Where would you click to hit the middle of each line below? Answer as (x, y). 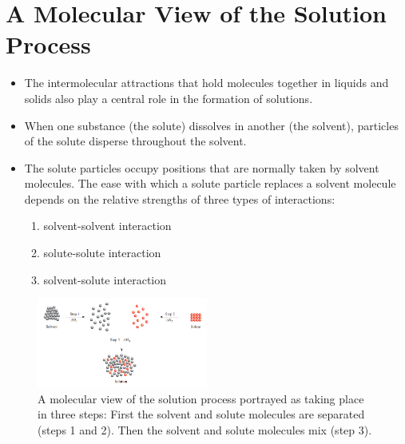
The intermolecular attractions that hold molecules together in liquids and (206, 83)
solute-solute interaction (102, 253)
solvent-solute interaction (105, 279)
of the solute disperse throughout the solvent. (135, 141)
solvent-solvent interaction (107, 226)
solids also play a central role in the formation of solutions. (169, 98)
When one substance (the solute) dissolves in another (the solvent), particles (211, 125)
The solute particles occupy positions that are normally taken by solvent (202, 167)
